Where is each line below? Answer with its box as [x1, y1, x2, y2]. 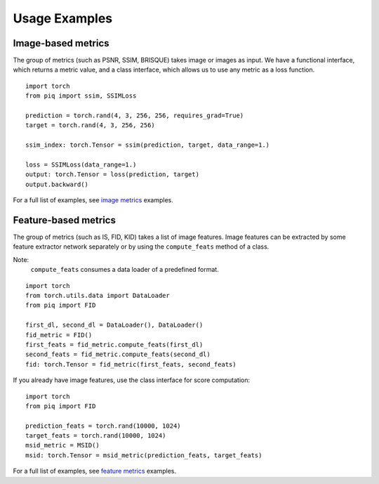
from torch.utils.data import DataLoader [25, 292, 170, 299]
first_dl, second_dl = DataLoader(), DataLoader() [25, 321, 204, 329]
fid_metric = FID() [25, 331, 93, 339]
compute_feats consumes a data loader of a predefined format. [30, 266, 219, 274]
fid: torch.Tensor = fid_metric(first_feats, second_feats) [25, 360, 237, 368]
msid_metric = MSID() [25, 441, 100, 450]
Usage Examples [13, 11, 113, 26]
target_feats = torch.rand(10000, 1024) [25, 432, 166, 440]
